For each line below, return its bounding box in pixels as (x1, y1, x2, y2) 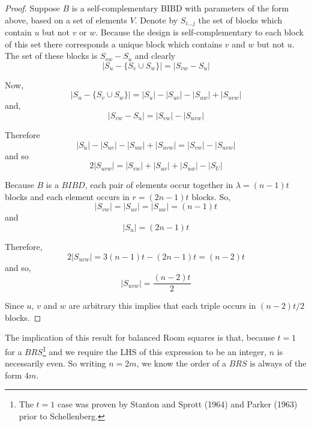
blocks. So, (191, 190, 231, 202)
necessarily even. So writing (5, 357, 106, 370)
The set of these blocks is (5, 49, 98, 62)
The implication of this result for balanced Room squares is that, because (5, 331, 275, 344)
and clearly (134, 49, 176, 62)
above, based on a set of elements (5, 13, 127, 26)
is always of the (250, 357, 307, 370)
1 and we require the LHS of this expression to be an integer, (42, 344, 267, 358)
